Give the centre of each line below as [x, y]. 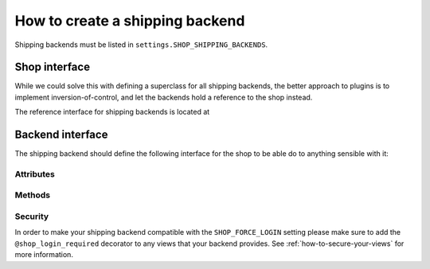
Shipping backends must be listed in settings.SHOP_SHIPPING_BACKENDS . [141, 45]
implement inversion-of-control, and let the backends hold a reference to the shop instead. [164, 97]
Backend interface [61, 135]
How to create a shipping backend [130, 21]
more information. [44, 255]
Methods [33, 195]
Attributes [35, 173]
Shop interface [53, 67]
